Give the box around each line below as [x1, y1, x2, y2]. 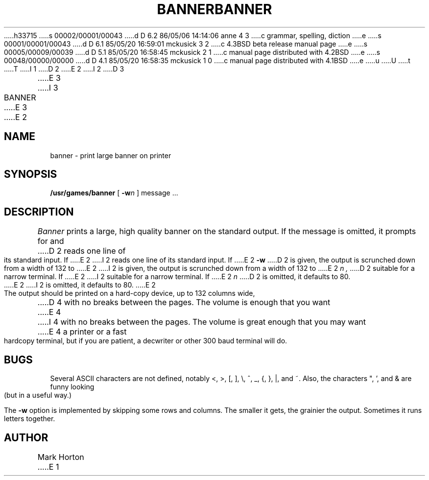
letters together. [4, 414, 55, 423]
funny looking [50, 383, 95, 391]
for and [37, 236, 64, 246]
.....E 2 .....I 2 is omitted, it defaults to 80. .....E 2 [4, 281, 156, 289]
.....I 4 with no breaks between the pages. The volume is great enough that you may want [37, 317, 366, 327]
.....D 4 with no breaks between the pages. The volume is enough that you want [37, 297, 331, 308]
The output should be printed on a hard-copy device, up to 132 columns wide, [4, 289, 255, 298]
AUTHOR [4, 431, 48, 444]
